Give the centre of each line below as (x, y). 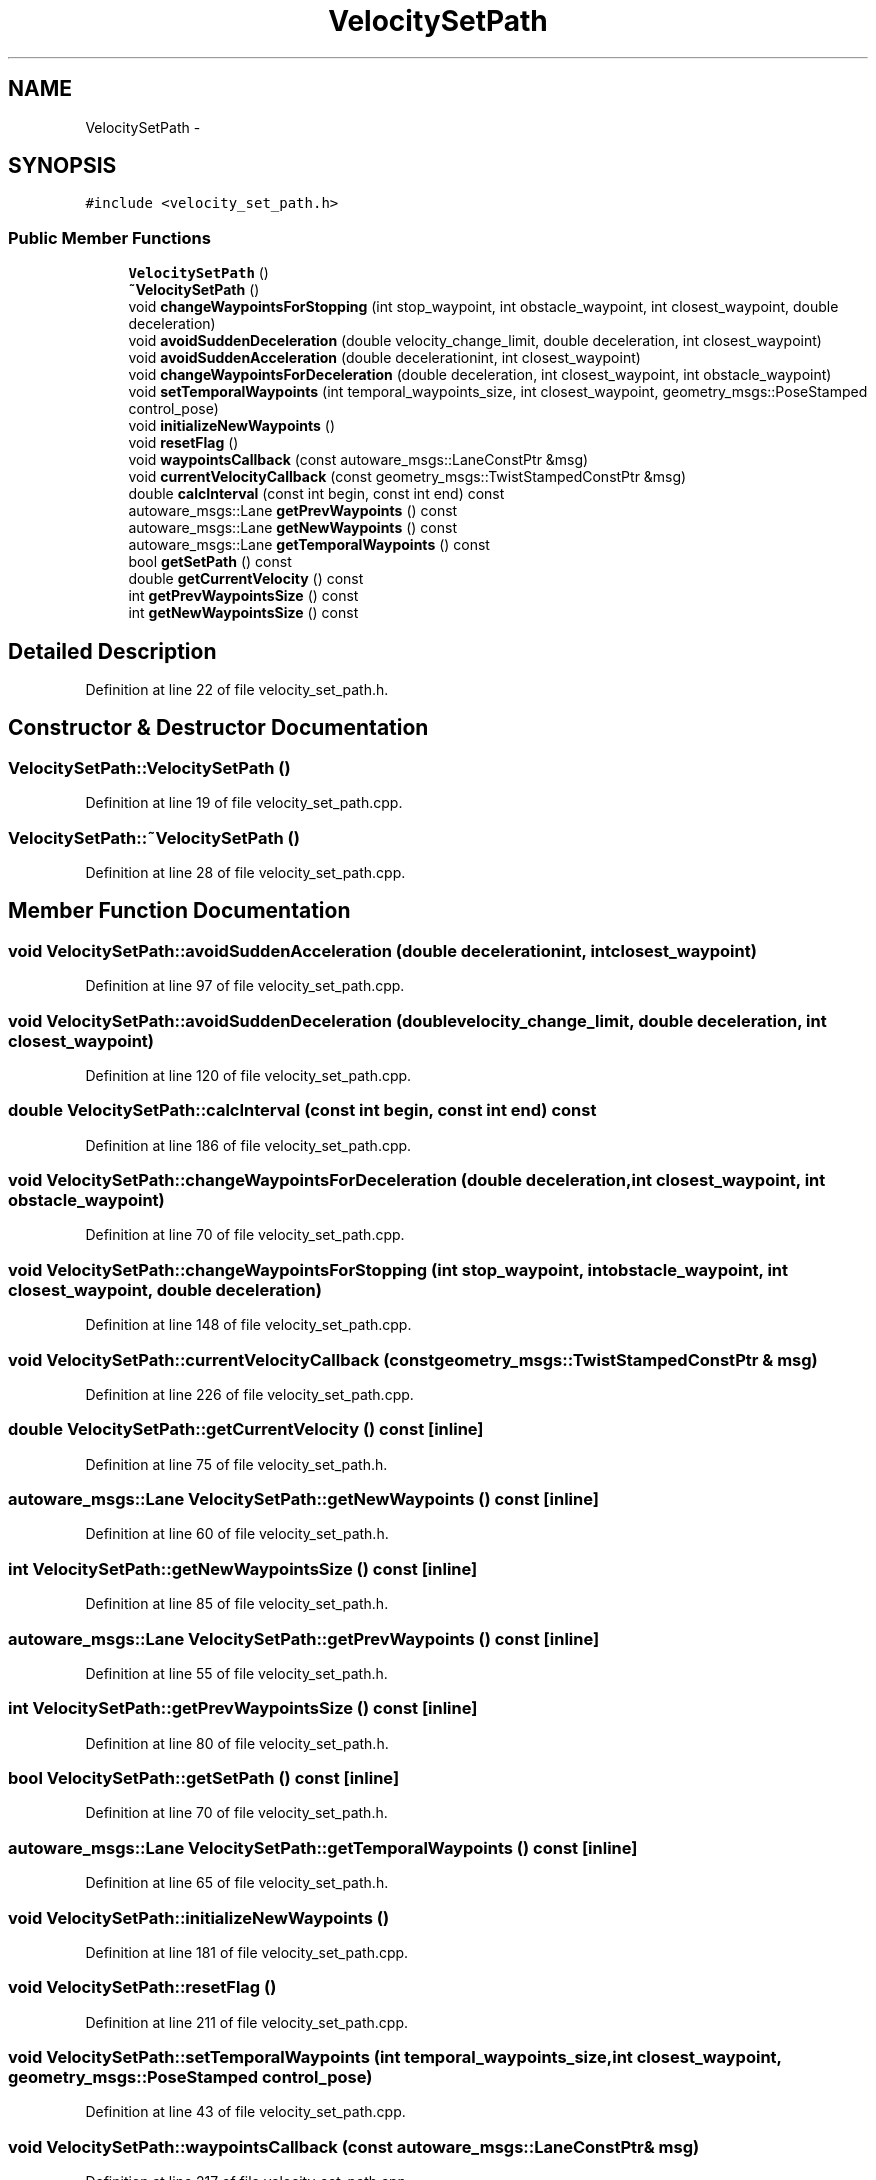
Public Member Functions (109, 237)
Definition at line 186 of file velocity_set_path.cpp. (248, 1145)
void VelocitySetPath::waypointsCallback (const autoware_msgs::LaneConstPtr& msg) (354, 2146)
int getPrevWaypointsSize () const (243, 596)
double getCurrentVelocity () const (246, 579)
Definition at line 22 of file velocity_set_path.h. (237, 690)
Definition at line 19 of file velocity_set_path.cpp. (244, 803)
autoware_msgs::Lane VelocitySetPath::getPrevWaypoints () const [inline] (304, 1638)
